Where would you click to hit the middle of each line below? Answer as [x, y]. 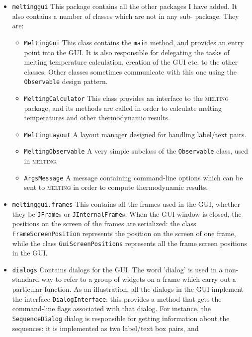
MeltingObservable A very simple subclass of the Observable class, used [136, 151]
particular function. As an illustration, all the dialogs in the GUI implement [128, 289]
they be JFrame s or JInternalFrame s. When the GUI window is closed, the [127, 213]
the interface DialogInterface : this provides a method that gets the [117, 298]
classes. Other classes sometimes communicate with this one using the [130, 71]
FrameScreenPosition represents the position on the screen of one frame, [124, 233]
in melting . [41, 161]
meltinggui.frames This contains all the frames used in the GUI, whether [126, 204]
